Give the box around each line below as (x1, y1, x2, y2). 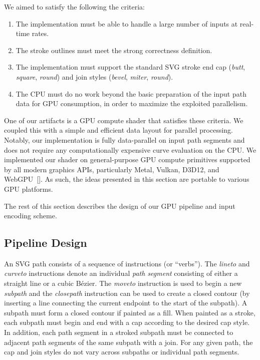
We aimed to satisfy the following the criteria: (4, 2, 145, 12)
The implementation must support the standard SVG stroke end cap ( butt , (16, 62, 245, 72)
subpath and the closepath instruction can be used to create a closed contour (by (4, 287, 250, 298)
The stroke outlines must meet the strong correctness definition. (16, 45, 212, 55)
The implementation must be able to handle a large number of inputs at (16, 18, 238, 29)
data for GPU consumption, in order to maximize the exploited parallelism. (16, 98, 248, 109)
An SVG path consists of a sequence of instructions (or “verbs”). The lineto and (4, 258, 250, 268)
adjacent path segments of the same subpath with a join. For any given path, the (4, 336, 253, 347)
